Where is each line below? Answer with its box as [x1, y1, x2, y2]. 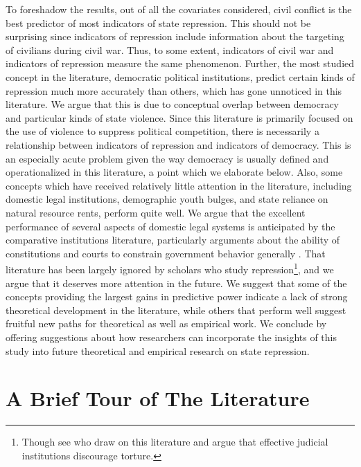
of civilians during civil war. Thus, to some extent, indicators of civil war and [6, 42, 334, 57]
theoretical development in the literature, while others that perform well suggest [6, 302, 346, 317]
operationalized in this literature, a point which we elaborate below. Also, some [6, 165, 343, 179]
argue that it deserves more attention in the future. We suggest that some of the [6, 275, 347, 290]
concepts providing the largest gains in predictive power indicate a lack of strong [6, 289, 348, 304]
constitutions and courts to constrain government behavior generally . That [6, 246, 326, 260]
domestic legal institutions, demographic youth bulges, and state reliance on [6, 192, 328, 206]
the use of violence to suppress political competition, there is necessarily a [6, 124, 319, 138]
